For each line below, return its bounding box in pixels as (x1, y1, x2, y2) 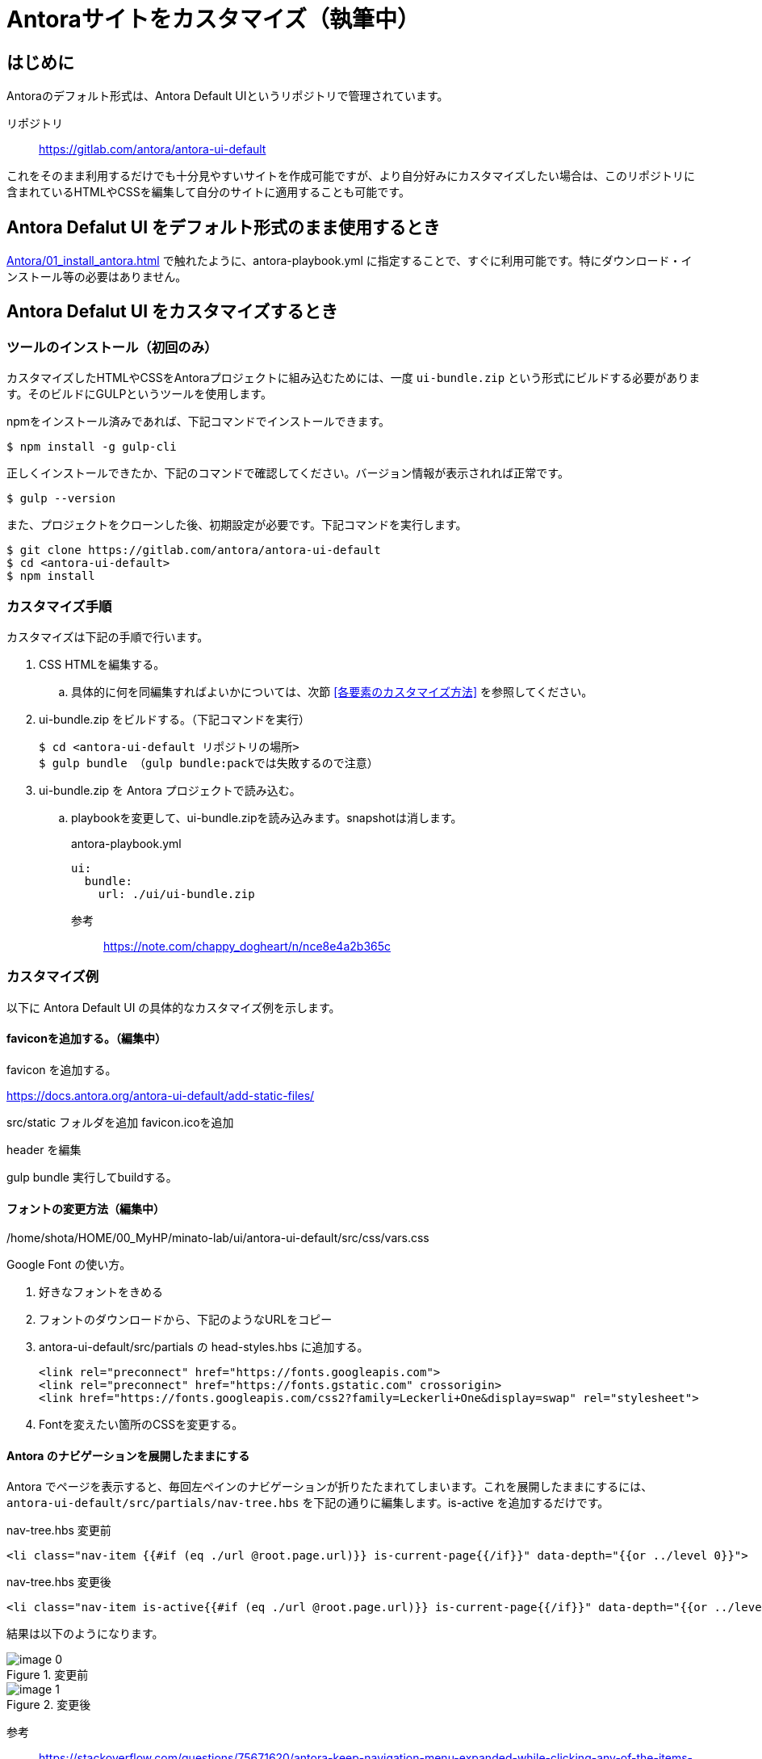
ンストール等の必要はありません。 (6, 270, 187, 284)
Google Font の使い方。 (6, 1257, 132, 1272)
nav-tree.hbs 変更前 (6, 1523, 111, 1538)
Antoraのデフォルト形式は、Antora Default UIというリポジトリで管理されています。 (6, 89, 449, 103)
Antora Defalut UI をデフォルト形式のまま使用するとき (6, 216, 441, 237)
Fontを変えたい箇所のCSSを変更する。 (39, 1417, 244, 1432)
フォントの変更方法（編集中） (6, 1201, 165, 1215)
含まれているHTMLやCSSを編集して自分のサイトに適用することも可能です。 (6, 185, 410, 199)
